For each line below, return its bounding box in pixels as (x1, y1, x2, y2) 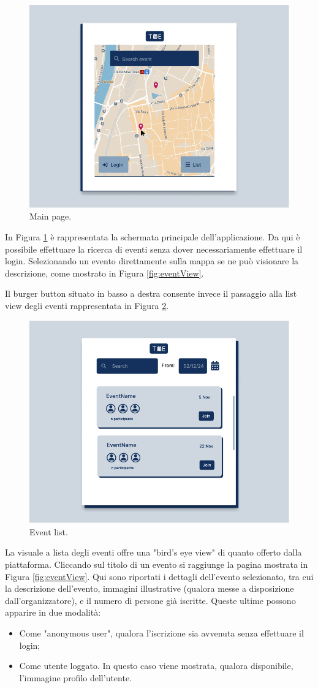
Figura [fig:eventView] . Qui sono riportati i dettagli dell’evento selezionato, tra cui (5, 570, 314, 583)
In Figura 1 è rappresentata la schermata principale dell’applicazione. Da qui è (5, 230, 300, 243)
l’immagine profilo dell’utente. (19, 671, 132, 684)
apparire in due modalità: (5, 606, 101, 619)
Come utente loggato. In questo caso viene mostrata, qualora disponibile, (19, 659, 293, 672)
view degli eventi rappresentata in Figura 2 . (5, 299, 169, 312)
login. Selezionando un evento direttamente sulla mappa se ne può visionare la (5, 254, 299, 267)
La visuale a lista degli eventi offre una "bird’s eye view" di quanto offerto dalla (5, 546, 302, 559)
